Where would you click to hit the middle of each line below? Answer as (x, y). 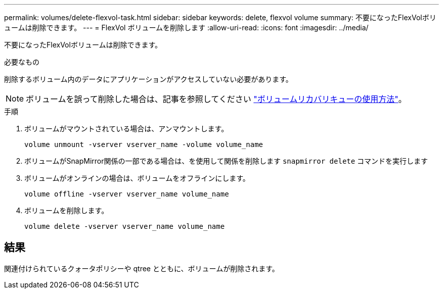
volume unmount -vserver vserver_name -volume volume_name (144, 144)
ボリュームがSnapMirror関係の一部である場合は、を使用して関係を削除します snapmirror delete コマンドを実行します (226, 161)
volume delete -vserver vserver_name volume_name (125, 226)
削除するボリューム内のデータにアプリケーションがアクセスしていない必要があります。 (148, 79)
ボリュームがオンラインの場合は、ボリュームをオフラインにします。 (137, 178)
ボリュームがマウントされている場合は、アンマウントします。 (126, 129)
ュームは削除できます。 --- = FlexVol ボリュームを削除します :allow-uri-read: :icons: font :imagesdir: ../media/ (186, 28)
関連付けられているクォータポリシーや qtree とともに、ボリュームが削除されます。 (142, 268)
